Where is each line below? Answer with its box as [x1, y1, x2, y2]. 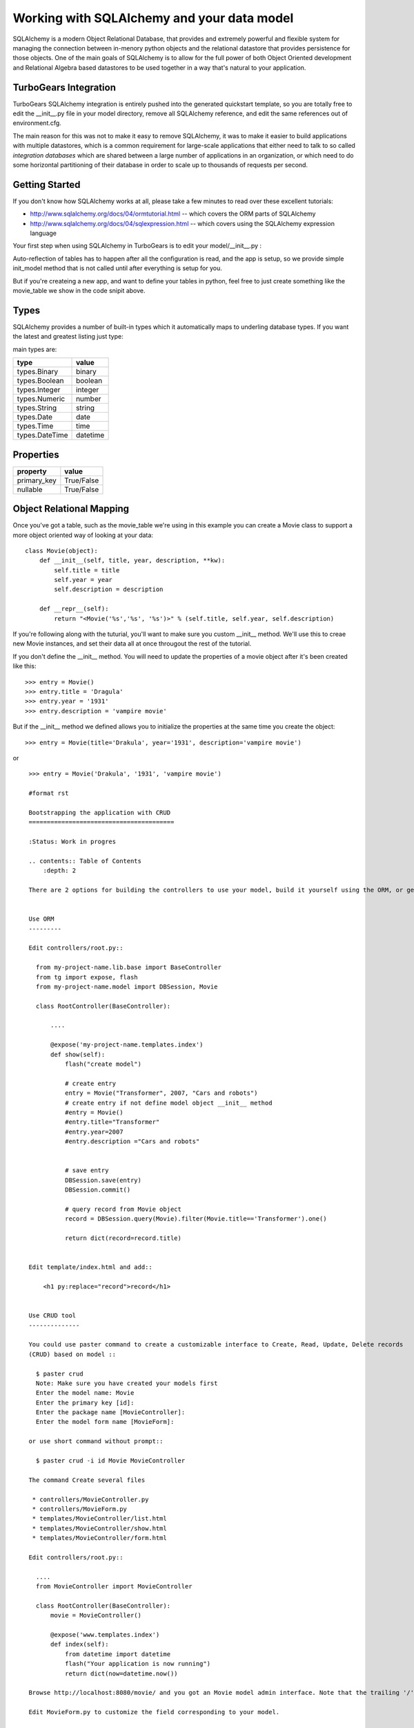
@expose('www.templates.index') [50, 1631, 160, 1639]
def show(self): [50, 1051, 106, 1058]
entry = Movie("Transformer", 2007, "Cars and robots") [64, 1089, 258, 1097]
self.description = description [54, 585, 164, 594]
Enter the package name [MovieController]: [35, 1409, 186, 1416]
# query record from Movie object [64, 1205, 182, 1213]
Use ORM [28, 915, 55, 923]
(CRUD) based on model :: [28, 1350, 117, 1358]
